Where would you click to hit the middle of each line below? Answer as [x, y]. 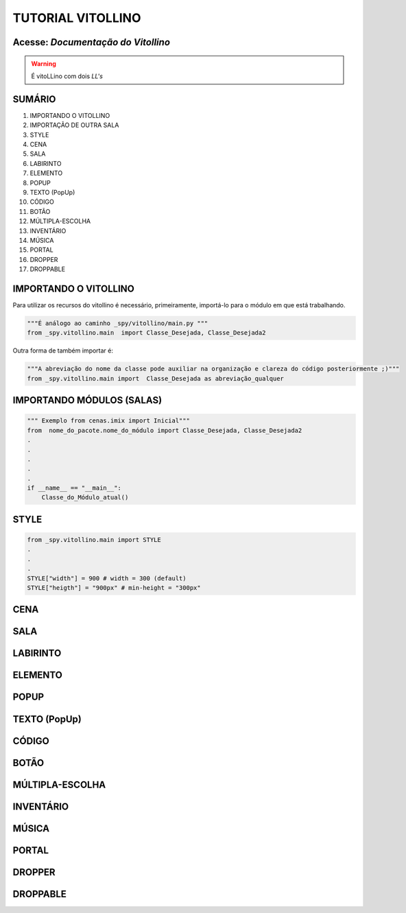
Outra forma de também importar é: [63, 351]
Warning [44, 63]
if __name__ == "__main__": [74, 488]
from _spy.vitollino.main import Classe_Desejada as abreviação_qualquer [156, 378]
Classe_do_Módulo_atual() [85, 498]
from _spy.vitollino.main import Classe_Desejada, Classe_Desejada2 [146, 333]
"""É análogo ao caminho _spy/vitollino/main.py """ [118, 323]
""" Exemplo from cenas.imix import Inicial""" [108, 421]
